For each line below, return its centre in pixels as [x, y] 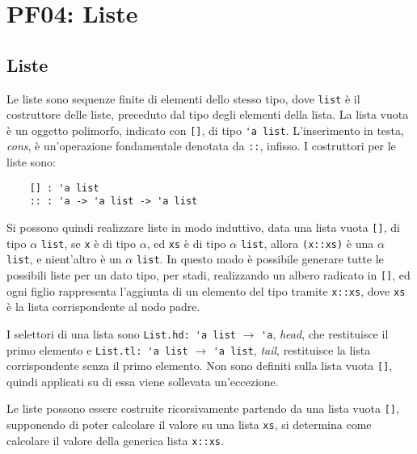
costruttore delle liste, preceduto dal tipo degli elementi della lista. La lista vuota [208, 114]
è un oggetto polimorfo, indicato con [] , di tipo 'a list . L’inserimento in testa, [205, 130]
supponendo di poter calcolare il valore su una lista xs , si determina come [189, 425]
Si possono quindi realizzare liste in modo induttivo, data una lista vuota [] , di [203, 227]
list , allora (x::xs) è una [307, 243]
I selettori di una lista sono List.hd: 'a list [121, 333]
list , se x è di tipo [88, 243]
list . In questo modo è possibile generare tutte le [260, 259]
